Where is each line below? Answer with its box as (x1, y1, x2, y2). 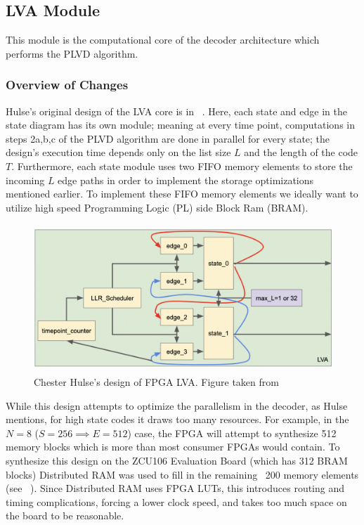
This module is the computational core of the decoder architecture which (6, 32, 320, 47)
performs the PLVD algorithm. (6, 46, 138, 60)
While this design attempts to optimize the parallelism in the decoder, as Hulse (6, 398, 348, 413)
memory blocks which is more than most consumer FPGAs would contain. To (6, 439, 340, 454)
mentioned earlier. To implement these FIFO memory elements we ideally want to (6, 186, 358, 201)
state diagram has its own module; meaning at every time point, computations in (6, 117, 355, 132)
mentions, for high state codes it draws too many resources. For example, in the (6, 412, 349, 427)
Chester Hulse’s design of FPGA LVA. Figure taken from (34, 374, 279, 389)
